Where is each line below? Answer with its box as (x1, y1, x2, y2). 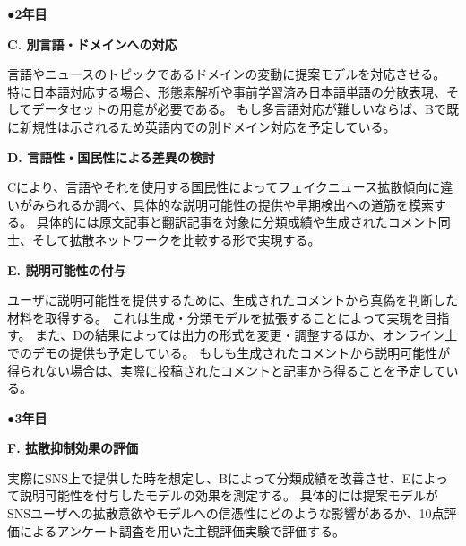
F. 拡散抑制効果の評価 (7, 438, 138, 457)
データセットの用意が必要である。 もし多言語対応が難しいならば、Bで (31, 100, 447, 118)
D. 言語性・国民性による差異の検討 (7, 147, 215, 166)
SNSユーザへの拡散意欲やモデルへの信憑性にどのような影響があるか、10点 (7, 504, 444, 523)
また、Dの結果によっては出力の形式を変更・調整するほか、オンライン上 (35, 325, 458, 344)
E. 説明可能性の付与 (7, 260, 126, 279)
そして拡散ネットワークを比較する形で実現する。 (31, 230, 321, 248)
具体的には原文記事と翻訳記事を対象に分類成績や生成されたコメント (36, 212, 438, 231)
